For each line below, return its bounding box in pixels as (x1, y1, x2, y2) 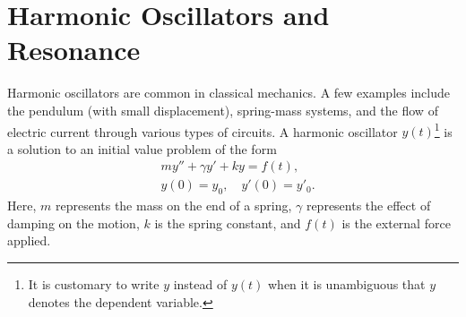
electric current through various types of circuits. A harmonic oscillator (7, 122, 398, 141)
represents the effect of (306, 196, 431, 215)
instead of (173, 274, 228, 293)
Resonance (7, 31, 141, 68)
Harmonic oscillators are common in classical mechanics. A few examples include (7, 83, 451, 102)
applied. (7, 231, 51, 250)
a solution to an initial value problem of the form (7, 139, 277, 158)
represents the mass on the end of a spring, (55, 196, 292, 215)
